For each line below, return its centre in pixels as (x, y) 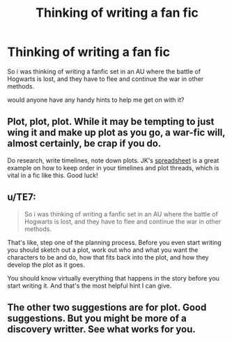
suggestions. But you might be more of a (97, 318)
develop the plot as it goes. (46, 265)
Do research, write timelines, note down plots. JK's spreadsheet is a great (113, 160)
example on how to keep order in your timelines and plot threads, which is (113, 168)
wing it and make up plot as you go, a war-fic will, (116, 133)
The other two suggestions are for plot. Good (107, 307)
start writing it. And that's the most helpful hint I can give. (90, 285)
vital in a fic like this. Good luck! (53, 175)
